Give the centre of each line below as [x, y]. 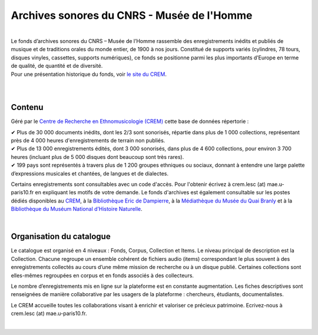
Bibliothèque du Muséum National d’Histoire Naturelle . [77, 209]
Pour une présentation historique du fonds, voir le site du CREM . [89, 74]
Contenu [27, 107]
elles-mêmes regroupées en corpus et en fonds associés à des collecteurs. [102, 275]
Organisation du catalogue [61, 236]
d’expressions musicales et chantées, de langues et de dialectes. [90, 173]
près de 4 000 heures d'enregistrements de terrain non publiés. [88, 140]
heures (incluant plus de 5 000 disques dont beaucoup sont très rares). [97, 157]
